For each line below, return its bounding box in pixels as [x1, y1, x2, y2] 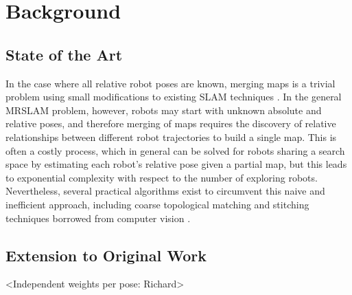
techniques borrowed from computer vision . [5, 210, 191, 225]
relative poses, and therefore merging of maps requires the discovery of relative [5, 116, 336, 131]
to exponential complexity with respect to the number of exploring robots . [5, 170, 318, 184]
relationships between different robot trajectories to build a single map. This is [5, 129, 337, 144]
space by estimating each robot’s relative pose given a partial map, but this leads [5, 157, 347, 171]
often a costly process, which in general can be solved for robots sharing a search [5, 143, 345, 157]
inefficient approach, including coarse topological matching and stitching [5, 197, 309, 211]
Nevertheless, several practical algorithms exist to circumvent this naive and [5, 184, 325, 198]
